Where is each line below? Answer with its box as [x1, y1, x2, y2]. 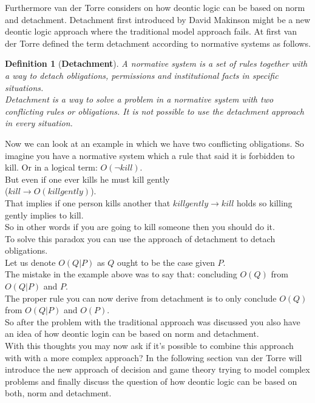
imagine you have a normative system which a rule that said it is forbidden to [5, 149, 295, 161]
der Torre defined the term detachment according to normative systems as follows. [5, 36, 311, 49]
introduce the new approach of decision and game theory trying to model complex [5, 363, 310, 376]
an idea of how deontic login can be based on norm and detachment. [5, 327, 259, 340]
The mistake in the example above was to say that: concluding [5, 268, 237, 280]
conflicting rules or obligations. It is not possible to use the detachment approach [5, 104, 304, 117]
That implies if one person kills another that [5, 196, 171, 209]
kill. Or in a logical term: [5, 161, 98, 174]
